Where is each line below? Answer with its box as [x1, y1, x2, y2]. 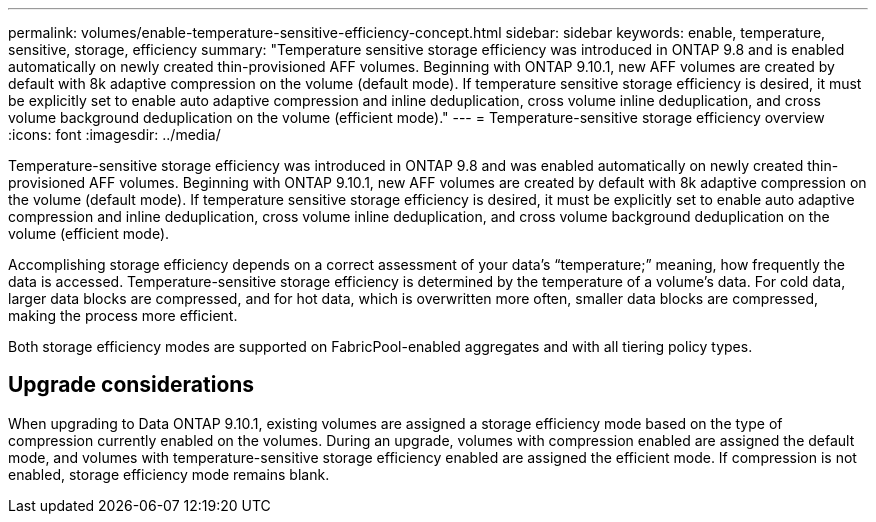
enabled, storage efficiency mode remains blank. [8, 465, 330, 483]
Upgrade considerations [8, 372, 255, 398]
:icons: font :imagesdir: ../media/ [8, 126, 221, 143]
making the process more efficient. [8, 307, 238, 324]
